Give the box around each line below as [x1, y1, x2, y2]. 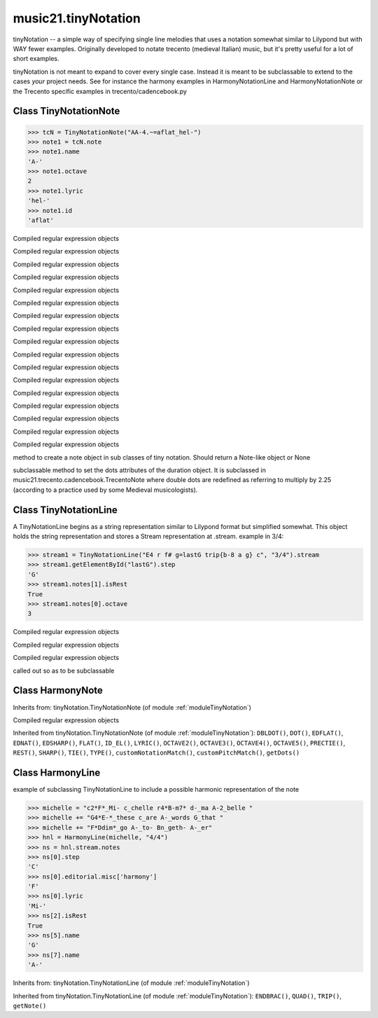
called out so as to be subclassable [13, 666, 115, 675]
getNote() [13, 1002, 47, 1010]
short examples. [13, 55, 59, 63]
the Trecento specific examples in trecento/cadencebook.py [13, 87, 187, 95]
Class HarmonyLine [13, 766, 101, 778]
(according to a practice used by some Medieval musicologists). [13, 486, 198, 494]
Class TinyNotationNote [13, 105, 120, 117]
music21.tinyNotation [13, 11, 141, 26]
